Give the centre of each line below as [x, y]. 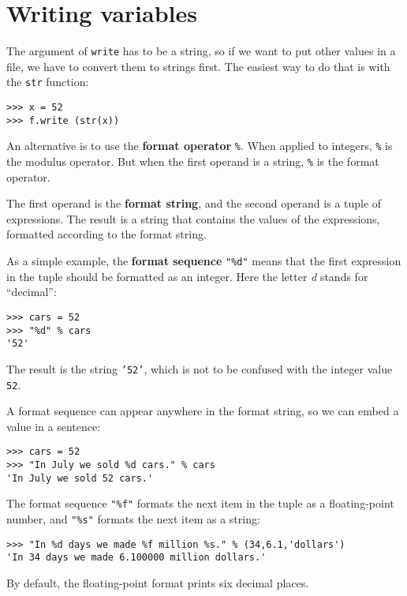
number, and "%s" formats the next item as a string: [133, 518]
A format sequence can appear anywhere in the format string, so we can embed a [203, 411]
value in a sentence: [54, 426]
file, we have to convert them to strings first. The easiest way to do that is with [198, 66]
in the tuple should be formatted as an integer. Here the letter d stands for [187, 276]
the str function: [48, 82]
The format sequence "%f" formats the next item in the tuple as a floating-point [200, 503]
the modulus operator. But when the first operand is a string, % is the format [193, 161]
